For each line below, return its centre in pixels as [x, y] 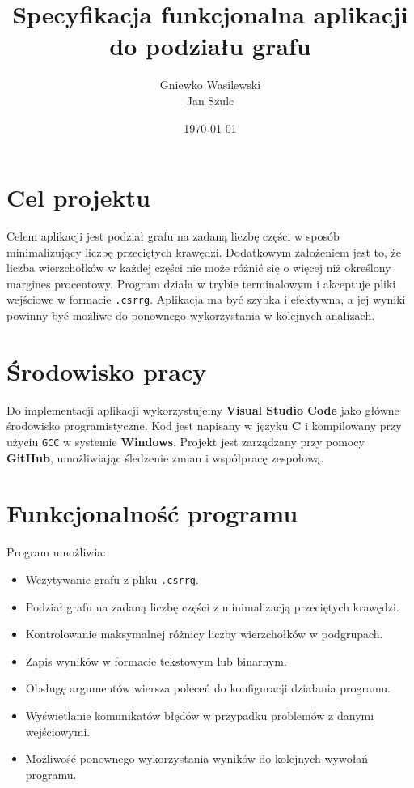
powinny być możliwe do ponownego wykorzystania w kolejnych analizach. [191, 315]
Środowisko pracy [107, 371]
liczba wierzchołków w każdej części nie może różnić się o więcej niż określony [199, 268]
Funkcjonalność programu [152, 513]
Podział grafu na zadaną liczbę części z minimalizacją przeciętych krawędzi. [212, 606]
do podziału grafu [210, 46]
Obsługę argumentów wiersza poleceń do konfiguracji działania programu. [208, 688]
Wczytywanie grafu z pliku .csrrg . [112, 579]
